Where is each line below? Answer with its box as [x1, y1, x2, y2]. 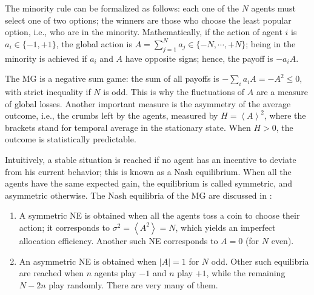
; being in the [246, 37, 296, 50]
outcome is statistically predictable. [5, 133, 136, 145]
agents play [94, 267, 136, 279]
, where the [264, 109, 306, 122]
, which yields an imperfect [175, 220, 276, 233]
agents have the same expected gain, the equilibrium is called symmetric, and [5, 177, 293, 190]
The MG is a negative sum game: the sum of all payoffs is [5, 72, 219, 85]
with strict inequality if [5, 85, 91, 98]
